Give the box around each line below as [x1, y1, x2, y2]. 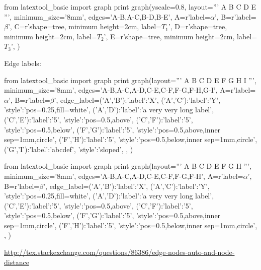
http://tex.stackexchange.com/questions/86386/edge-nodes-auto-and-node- [4, 247, 235, 257]
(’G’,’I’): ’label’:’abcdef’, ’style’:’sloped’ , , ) [4, 144, 133, 154]
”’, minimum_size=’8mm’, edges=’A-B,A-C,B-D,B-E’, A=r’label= [4, 11, 210, 22]
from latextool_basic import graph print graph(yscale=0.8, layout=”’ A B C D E [4, 2, 256, 12]
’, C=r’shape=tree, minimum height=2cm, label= [8, 21, 161, 32]
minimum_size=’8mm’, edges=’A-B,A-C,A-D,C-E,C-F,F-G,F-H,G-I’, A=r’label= [4, 85, 256, 95]
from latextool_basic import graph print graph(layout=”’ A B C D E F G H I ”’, [4, 75, 256, 85]
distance [4, 256, 29, 267]
